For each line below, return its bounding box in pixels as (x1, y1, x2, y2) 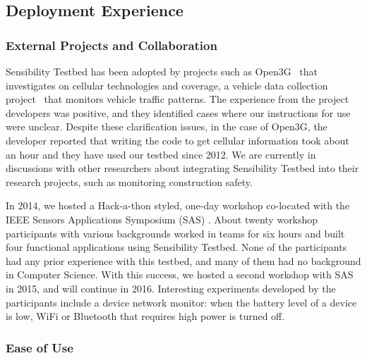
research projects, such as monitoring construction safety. (6, 174, 253, 189)
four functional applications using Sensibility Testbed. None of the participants (6, 240, 347, 254)
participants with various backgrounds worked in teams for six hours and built (6, 226, 345, 240)
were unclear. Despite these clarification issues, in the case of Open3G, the (6, 119, 327, 134)
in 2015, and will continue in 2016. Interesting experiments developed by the (6, 280, 336, 295)
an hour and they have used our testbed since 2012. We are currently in (6, 147, 316, 161)
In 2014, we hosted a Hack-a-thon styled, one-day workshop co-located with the (6, 198, 350, 213)
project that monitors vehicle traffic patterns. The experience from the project (6, 92, 349, 106)
